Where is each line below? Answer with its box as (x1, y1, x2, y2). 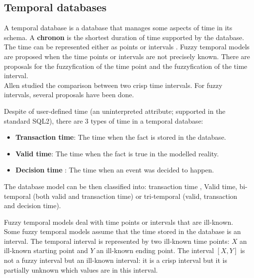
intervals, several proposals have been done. (4, 89, 134, 100)
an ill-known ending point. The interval (96, 245, 214, 256)
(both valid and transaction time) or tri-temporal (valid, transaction (33, 191, 237, 201)
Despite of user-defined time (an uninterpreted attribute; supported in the (4, 106, 226, 116)
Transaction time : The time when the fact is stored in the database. (15, 132, 226, 142)
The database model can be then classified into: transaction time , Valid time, (4, 181, 237, 191)
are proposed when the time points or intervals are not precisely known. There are (4, 51, 250, 61)
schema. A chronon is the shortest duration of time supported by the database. (4, 32, 244, 42)
